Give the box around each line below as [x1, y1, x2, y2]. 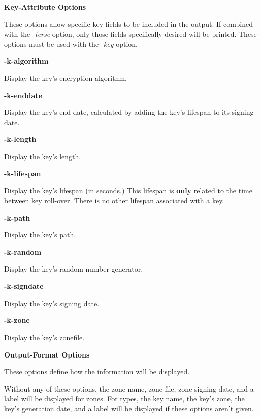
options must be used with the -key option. [4, 38, 138, 49]
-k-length [4, 134, 37, 144]
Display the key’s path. [4, 229, 76, 240]
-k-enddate [4, 90, 42, 100]
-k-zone [4, 315, 30, 325]
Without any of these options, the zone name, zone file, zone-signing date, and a [4, 383, 254, 394]
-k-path [4, 212, 30, 223]
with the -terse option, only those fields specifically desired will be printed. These [4, 28, 257, 39]
